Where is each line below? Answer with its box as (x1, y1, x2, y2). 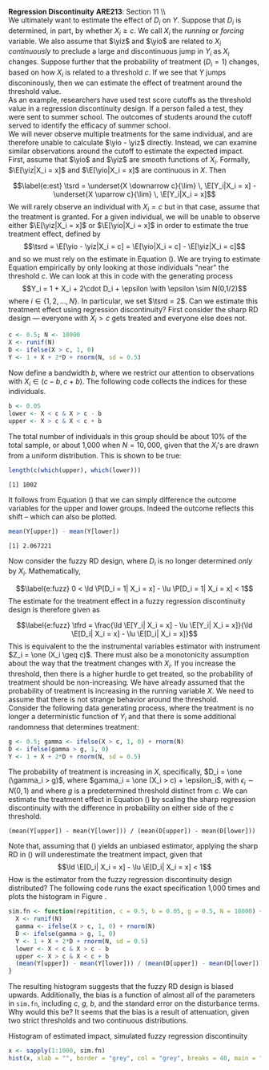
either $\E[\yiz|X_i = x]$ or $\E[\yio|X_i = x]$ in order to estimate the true (8, 221, 249, 230)
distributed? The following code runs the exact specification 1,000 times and (8, 883, 260, 893)
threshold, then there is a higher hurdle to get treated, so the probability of (8, 669, 254, 679)
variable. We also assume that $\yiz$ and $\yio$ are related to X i (8, 36, 222, 47)
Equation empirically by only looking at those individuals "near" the (8, 262, 230, 272)
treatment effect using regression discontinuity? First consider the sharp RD (8, 305, 259, 315)
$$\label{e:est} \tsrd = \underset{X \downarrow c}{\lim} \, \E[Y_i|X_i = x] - (12, 181, 257, 190)
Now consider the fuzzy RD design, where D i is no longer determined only (8, 555, 253, 568)
